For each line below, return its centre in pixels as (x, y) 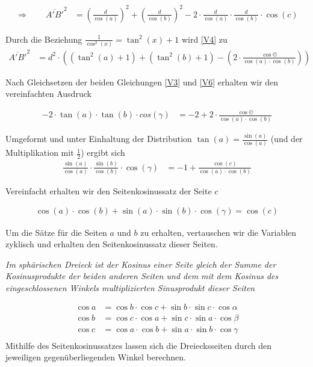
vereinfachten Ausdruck (48, 94)
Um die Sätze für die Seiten (56, 232)
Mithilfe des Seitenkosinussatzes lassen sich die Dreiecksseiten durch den (138, 345)
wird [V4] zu (204, 39)
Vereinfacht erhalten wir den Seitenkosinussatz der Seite (109, 190)
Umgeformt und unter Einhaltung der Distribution (99, 139)
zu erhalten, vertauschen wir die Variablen (218, 232)
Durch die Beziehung (44, 39)
